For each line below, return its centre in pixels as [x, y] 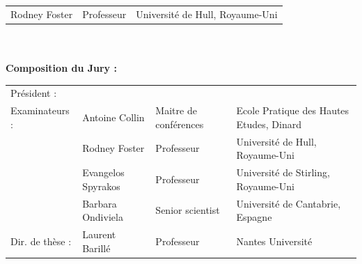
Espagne [254, 217]
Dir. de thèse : [41, 241]
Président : [34, 93]
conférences [180, 124]
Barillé [96, 248]
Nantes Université [274, 241]
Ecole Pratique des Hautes [293, 110]
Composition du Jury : [61, 68]
